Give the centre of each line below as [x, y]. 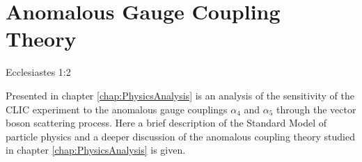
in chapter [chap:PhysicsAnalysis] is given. [96, 150]
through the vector [316, 109]
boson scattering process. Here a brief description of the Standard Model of [166, 123]
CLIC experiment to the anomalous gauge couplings [117, 109]
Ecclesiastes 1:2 [38, 72]
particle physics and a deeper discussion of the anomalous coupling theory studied [180, 136]
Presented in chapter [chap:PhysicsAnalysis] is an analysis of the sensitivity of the [180, 95]
